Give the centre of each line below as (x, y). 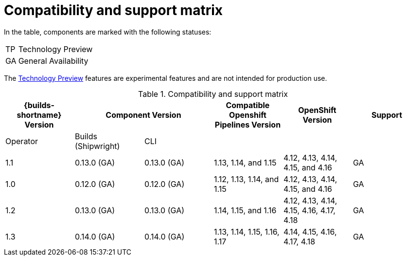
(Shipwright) (97, 146)
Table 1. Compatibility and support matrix (213, 94)
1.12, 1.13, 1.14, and (246, 179)
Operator (22, 141)
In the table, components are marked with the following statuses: (108, 32)
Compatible (248, 105)
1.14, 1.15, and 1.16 (245, 210)
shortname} (39, 115)
